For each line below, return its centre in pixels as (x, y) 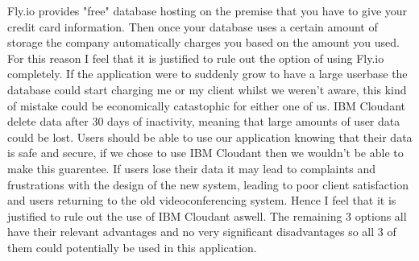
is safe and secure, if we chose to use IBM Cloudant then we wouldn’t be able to (205, 153)
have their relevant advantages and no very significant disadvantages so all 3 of (202, 232)
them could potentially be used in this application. (132, 247)
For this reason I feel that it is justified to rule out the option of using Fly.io (196, 58)
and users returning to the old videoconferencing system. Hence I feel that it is (202, 200)
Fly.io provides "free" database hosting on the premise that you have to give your (207, 10)
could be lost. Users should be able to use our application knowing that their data (210, 137)
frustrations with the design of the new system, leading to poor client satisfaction (208, 184)
